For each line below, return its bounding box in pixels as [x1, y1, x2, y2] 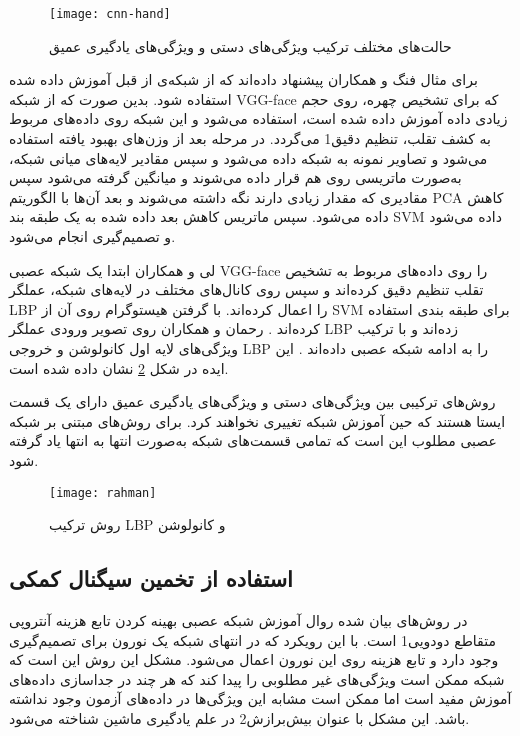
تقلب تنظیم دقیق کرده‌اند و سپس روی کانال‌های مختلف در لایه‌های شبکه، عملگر [9, 279, 484, 300]
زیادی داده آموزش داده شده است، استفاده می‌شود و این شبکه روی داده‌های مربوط [9, 108, 508, 129]
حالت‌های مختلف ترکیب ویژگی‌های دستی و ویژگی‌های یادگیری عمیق [49, 35, 452, 56]
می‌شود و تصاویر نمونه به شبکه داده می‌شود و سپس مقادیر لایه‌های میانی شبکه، [9, 147, 488, 168]
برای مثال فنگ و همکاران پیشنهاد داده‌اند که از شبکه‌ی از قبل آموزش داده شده [9, 69, 478, 90]
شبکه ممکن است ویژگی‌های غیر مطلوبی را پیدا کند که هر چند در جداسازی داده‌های [9, 668, 505, 689]
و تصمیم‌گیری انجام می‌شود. [9, 226, 176, 246]
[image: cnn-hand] [49, 7, 171, 21]
